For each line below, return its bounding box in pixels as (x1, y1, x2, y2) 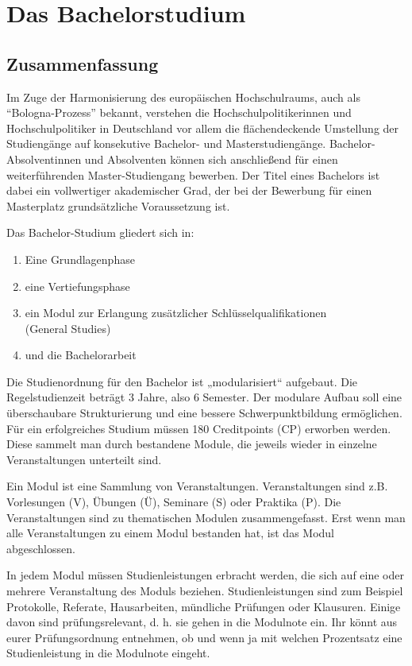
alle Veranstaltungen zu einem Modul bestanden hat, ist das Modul (6, 525, 334, 541)
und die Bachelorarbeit (25, 347, 137, 363)
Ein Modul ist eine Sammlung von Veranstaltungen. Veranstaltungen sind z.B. (6, 478, 388, 494)
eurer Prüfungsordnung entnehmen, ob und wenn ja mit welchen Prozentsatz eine (6, 629, 402, 645)
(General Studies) (25, 319, 111, 336)
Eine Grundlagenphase (25, 250, 135, 267)
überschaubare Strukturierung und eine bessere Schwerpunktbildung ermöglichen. (6, 405, 402, 421)
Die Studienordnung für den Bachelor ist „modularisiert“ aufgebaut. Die (6, 373, 357, 389)
